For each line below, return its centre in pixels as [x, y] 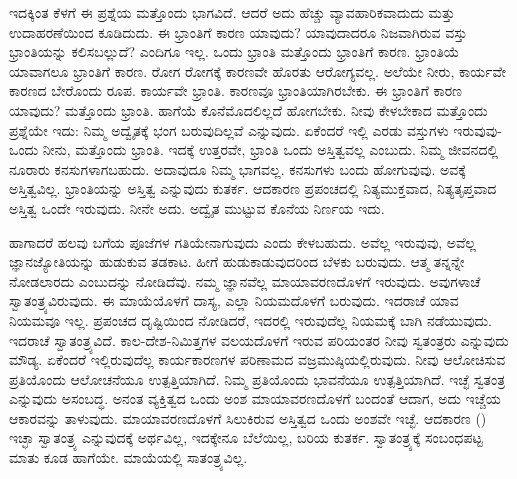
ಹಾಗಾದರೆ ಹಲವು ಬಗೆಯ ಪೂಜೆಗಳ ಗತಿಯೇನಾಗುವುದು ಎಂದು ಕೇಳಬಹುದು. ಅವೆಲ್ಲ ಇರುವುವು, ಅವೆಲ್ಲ [242, 241]
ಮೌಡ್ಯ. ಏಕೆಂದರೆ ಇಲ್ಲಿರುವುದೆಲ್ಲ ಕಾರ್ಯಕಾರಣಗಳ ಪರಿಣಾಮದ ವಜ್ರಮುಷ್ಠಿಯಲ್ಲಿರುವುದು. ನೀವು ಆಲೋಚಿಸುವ [257, 359]
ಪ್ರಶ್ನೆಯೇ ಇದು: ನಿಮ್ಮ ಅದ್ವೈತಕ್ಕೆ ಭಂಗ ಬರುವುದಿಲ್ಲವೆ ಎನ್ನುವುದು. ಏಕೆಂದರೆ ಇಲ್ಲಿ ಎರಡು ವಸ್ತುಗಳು [229, 129]
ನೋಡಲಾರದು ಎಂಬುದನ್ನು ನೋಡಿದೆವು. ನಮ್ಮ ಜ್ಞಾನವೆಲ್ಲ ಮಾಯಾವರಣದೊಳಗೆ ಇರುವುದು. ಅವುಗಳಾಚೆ [245, 280]
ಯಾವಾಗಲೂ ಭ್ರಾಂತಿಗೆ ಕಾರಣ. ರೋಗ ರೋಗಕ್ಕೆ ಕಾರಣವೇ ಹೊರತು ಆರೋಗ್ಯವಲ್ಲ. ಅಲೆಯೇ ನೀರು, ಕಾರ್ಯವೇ [258, 70]
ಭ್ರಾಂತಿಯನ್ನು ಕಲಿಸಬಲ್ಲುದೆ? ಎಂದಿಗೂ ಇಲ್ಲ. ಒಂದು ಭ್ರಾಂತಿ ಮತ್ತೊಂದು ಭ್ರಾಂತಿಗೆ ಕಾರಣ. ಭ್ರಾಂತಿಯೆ [234, 51]
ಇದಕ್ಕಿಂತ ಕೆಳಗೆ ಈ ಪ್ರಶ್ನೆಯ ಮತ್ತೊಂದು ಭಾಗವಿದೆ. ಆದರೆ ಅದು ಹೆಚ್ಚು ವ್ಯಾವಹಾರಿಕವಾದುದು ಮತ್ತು [232, 12]
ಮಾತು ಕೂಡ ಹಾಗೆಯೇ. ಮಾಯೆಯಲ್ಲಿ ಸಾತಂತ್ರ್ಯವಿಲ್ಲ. [128, 457]
